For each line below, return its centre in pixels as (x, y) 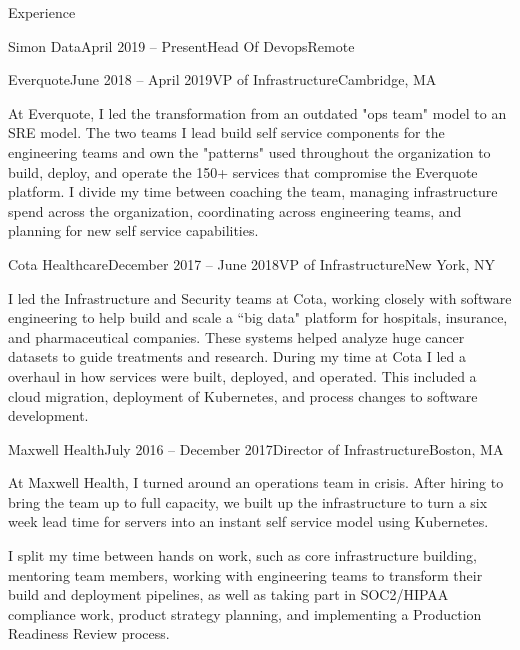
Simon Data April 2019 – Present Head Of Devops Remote (181, 45)
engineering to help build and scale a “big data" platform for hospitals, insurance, (258, 317)
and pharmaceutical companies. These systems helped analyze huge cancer (236, 336)
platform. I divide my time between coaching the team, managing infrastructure (253, 191)
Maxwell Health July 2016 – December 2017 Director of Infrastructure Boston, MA (256, 448)
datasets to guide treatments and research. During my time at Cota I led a (237, 356)
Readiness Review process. (89, 633)
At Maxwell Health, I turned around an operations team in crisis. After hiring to (256, 482)
